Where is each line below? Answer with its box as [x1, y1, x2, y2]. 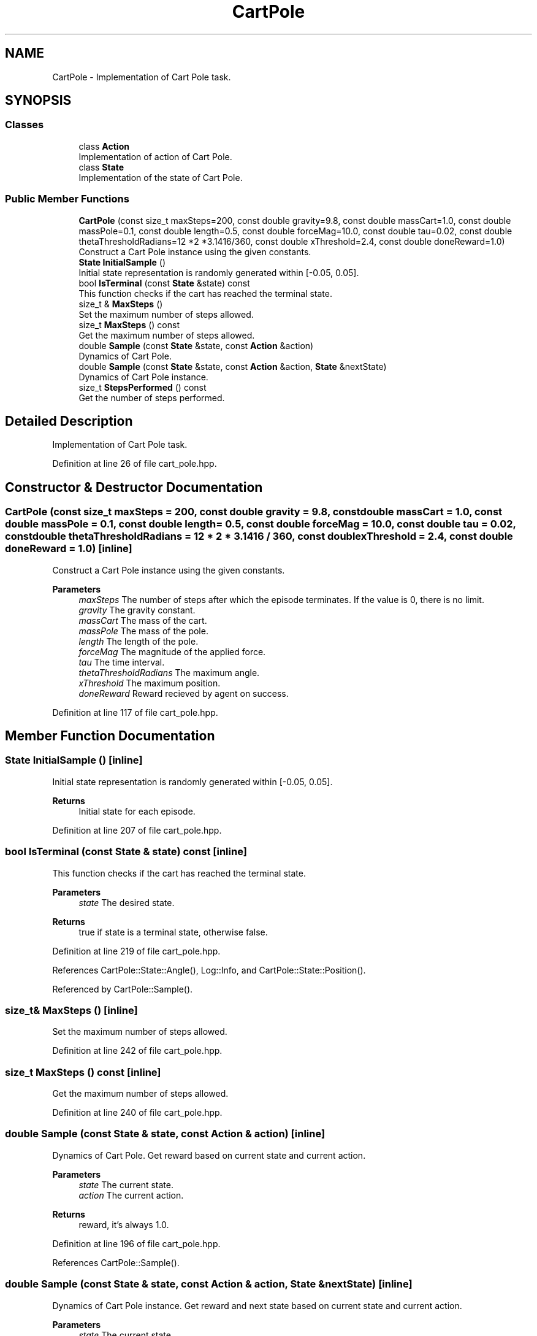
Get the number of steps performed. [78, 392, 225, 403]
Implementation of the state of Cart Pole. [78, 172, 243, 183]
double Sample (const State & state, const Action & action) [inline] [5, 1127, 326, 1140]
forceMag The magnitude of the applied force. [78, 646, 266, 657]
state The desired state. [78, 897, 175, 908]
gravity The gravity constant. [78, 604, 196, 615]
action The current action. [78, 1189, 184, 1200]
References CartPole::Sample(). [52, 1257, 180, 1268]
